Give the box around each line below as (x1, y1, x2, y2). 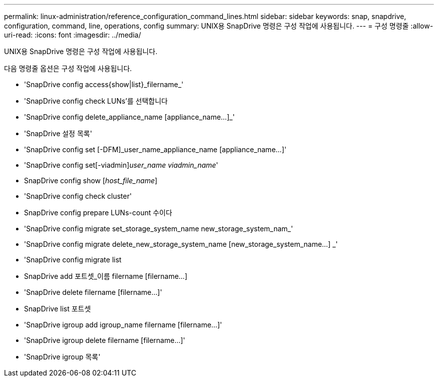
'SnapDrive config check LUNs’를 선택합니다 (24, 97, 168, 105)
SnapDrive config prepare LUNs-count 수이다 (24, 208, 172, 217)
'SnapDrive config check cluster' (24, 192, 132, 200)
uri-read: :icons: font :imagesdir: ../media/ (4, 31, 141, 39)
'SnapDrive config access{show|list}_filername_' (24, 80, 183, 89)
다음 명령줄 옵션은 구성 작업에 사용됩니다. (4, 64, 132, 73)
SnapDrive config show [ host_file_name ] (24, 176, 157, 185)
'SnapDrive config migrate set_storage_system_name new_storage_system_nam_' (24, 224, 293, 233)
